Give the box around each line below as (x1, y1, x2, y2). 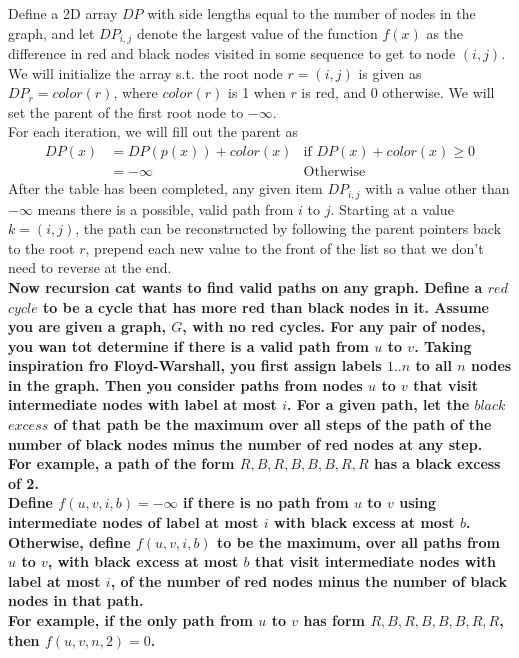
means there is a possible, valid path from (37, 198, 294, 219)
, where (113, 82, 158, 103)
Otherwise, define (8, 531, 131, 552)
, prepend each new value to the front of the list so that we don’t (85, 237, 484, 258)
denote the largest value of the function (136, 22, 378, 43)
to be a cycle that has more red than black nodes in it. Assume (43, 296, 489, 317)
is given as (358, 62, 422, 83)
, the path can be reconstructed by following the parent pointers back (75, 218, 502, 239)
